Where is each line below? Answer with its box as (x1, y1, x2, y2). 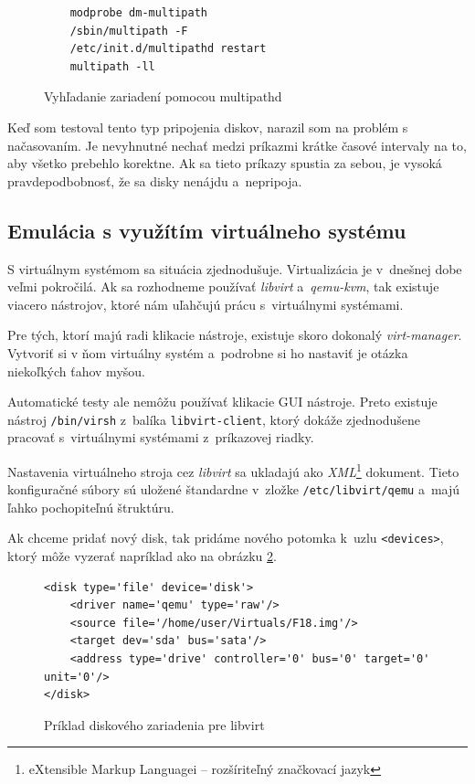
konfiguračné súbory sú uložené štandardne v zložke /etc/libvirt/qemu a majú (7, 480, 460, 499)
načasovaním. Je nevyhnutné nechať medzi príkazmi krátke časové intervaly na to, (7, 135, 467, 154)
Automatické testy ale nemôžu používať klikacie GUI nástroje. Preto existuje (7, 392, 438, 411)
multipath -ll (69, 59, 155, 73)
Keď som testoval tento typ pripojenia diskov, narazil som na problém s (7, 117, 408, 136)
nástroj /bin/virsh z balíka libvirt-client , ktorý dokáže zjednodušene (7, 409, 421, 429)
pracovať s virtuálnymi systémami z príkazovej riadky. (7, 428, 314, 447)
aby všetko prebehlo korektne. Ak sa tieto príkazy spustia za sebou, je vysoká (7, 154, 442, 173)
